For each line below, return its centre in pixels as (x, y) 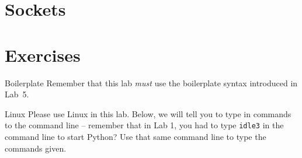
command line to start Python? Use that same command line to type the (136, 136)
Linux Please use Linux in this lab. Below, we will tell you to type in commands (148, 113)
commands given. (36, 148)
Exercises (43, 55)
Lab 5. (17, 94)
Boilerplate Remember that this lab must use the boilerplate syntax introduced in (151, 82)
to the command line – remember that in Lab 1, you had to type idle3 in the (144, 125)
